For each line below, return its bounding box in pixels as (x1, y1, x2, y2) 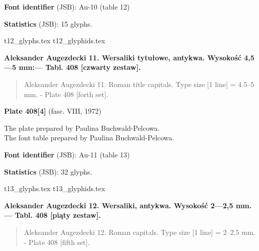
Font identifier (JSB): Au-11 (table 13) (4, 149, 130, 159)
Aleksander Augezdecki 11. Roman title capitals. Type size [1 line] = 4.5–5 (24, 78, 254, 89)
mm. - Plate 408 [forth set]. (24, 89, 108, 99)
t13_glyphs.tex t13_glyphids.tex (4, 183, 105, 194)
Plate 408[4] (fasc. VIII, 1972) (4, 106, 102, 116)
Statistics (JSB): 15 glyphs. (4, 18, 93, 29)
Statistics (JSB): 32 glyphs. (4, 166, 93, 177)
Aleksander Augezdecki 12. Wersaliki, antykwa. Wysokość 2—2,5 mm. (4, 200, 252, 210)
